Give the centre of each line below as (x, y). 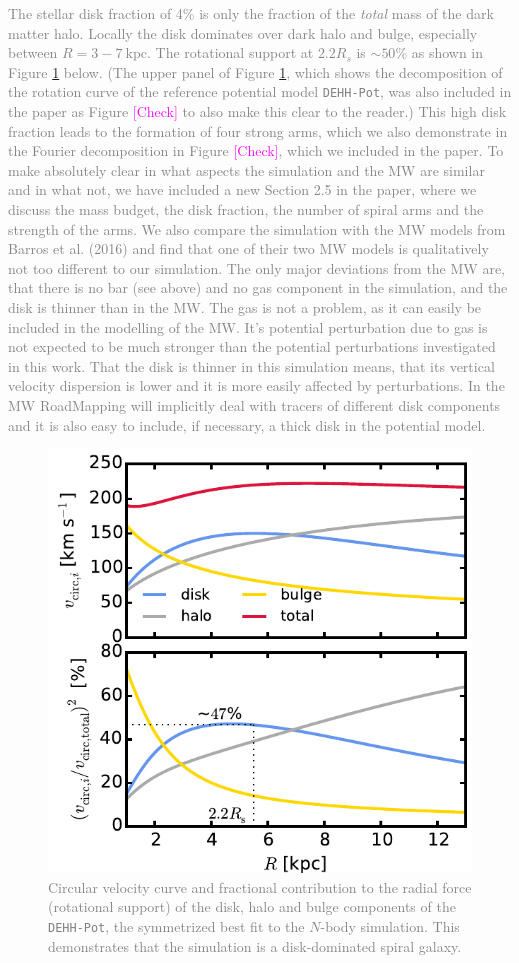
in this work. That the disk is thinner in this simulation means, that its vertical (251, 365)
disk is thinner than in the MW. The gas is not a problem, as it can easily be (245, 306)
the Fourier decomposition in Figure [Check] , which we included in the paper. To (256, 150)
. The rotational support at (230, 52)
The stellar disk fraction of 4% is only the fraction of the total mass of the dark (251, 13)
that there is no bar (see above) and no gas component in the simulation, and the (258, 287)
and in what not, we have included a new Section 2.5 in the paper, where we (242, 189)
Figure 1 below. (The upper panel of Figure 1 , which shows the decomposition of (255, 71)
